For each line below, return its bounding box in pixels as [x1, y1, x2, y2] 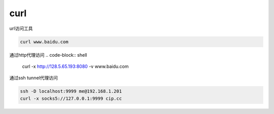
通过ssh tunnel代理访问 [9, 75, 58, 81]
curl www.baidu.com [20, 39, 68, 45]
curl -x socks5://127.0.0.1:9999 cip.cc [20, 95, 122, 101]
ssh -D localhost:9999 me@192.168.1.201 [20, 89, 122, 94]
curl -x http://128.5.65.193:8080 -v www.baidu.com [22, 63, 129, 69]
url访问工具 [9, 25, 33, 31]
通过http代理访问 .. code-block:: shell [9, 52, 87, 58]
